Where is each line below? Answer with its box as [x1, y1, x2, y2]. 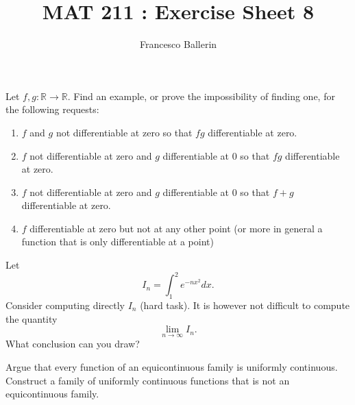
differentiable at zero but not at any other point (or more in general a [29, 221, 323, 235]
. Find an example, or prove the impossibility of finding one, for [67, 88, 335, 103]
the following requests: [5, 102, 99, 116]
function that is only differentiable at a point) [21, 234, 214, 249]
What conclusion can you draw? [5, 336, 140, 351]
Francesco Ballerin [139, 37, 217, 51]
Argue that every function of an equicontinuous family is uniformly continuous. [5, 359, 338, 373]
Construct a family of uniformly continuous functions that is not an [5, 373, 290, 387]
